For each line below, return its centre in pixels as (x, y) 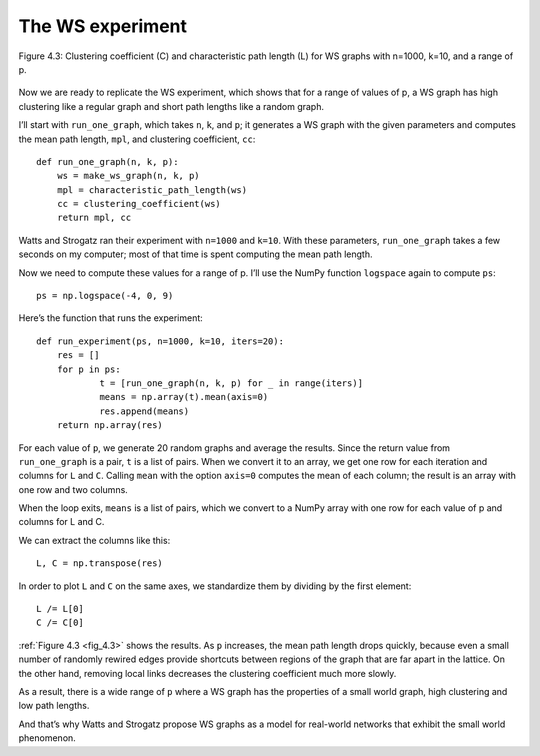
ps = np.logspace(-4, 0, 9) (105, 296)
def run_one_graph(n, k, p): (107, 161)
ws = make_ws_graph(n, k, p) (128, 176)
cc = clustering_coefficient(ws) (139, 204)
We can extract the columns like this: (94, 540)
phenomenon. (47, 738)
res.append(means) (144, 411)
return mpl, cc (94, 218)
